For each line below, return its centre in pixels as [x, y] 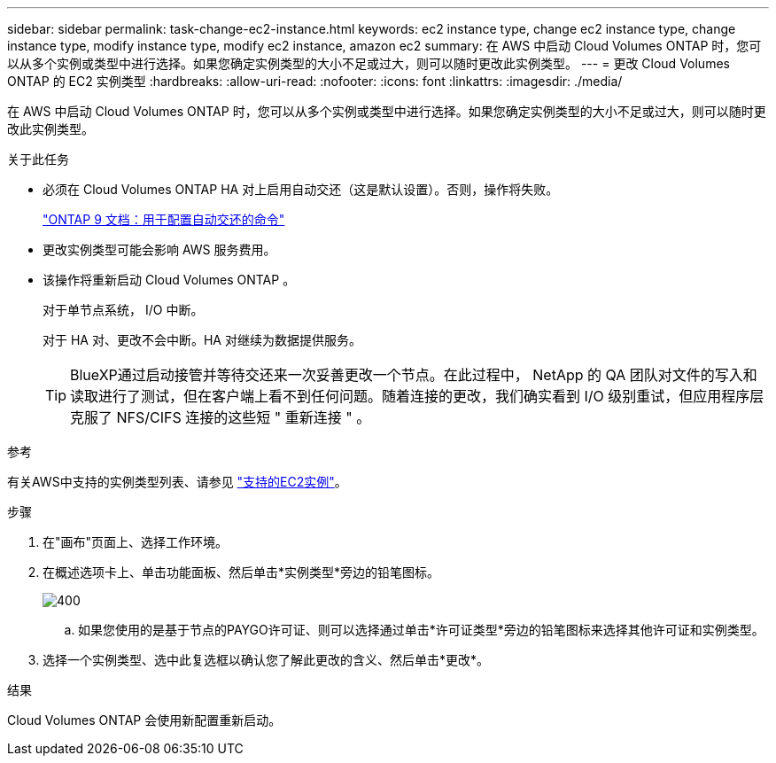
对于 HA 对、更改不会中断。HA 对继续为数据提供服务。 [202, 340]
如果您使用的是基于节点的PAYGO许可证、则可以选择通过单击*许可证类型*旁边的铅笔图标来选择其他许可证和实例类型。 [421, 630]
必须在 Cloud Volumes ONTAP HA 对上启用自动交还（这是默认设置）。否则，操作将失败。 [301, 189]
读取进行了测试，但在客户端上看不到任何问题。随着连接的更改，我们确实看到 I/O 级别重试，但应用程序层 [417, 396]
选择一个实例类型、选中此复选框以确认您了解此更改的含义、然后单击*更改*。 [266, 660]
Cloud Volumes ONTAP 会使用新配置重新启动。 [144, 720]
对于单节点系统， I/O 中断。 [123, 310]
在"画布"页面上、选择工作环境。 [136, 542]
